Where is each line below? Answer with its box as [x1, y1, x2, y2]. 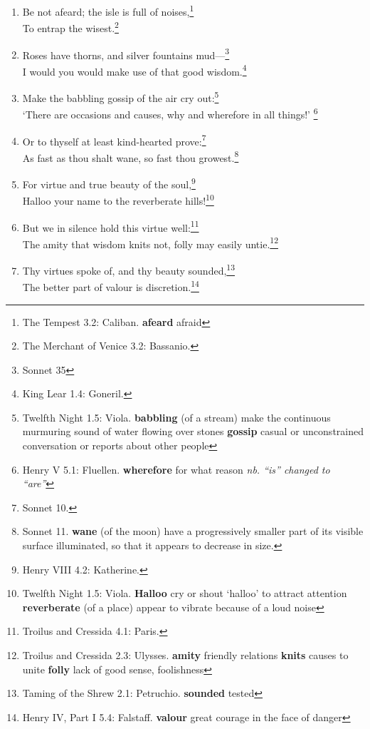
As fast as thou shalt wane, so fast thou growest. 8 [22, 148, 239, 165]
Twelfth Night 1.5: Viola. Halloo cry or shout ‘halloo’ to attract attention [22, 586, 347, 601]
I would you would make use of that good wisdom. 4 [22, 61, 247, 78]
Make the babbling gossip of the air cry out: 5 [22, 88, 219, 105]
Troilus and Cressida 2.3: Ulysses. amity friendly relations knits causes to [22, 648, 349, 662]
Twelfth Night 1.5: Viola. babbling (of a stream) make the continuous [22, 409, 331, 424]
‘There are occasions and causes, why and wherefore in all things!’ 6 [22, 105, 318, 121]
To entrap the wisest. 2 [22, 19, 119, 35]
